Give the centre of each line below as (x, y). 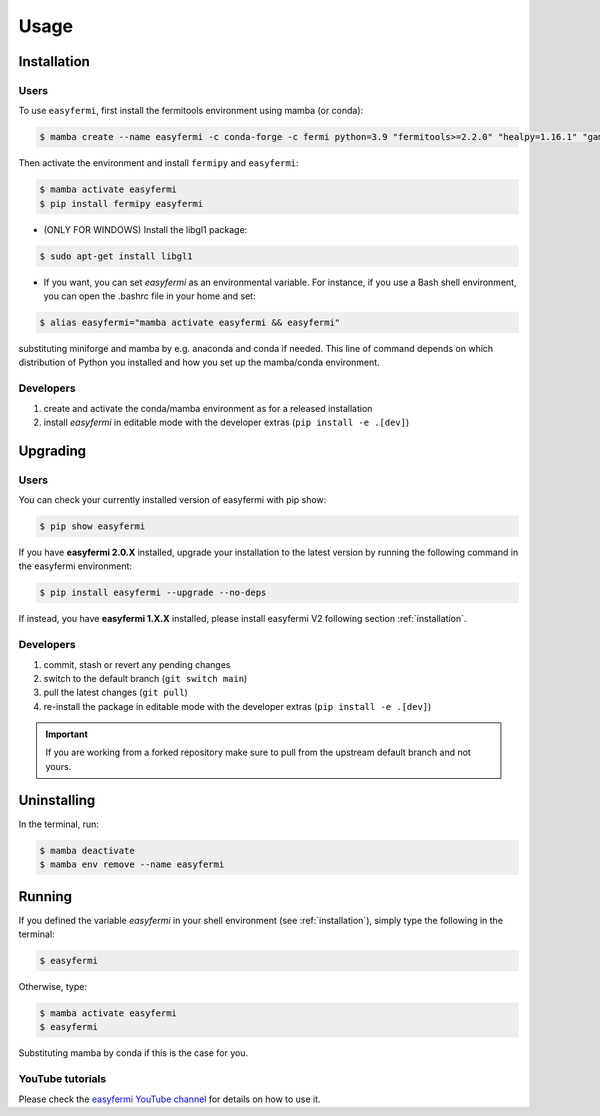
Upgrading (52, 450)
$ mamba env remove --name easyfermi (132, 864)
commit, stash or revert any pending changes (137, 664)
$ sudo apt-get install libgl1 (116, 256)
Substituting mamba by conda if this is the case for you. (133, 1053)
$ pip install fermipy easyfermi (121, 203)
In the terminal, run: (59, 824)
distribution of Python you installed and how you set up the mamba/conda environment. (199, 362)
